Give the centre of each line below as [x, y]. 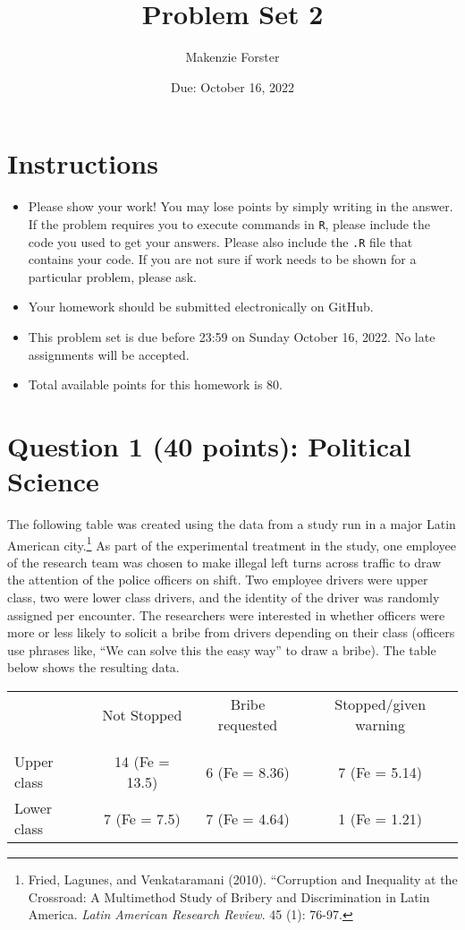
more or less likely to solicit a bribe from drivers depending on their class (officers [231, 632]
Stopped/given [380, 704]
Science [53, 481]
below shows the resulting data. [93, 667]
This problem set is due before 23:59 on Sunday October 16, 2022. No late [232, 336]
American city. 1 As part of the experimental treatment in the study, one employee [232, 543]
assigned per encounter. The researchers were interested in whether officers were [226, 614]
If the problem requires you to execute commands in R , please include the [229, 223]
